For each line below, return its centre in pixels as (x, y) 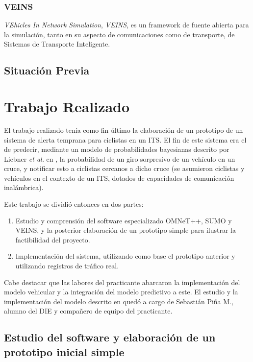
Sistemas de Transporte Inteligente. (57, 44)
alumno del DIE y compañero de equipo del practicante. (88, 311)
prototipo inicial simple (64, 351)
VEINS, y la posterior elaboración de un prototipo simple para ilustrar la (126, 230)
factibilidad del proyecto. (53, 239)
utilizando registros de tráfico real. (67, 266)
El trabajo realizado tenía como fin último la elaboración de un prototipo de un (124, 130)
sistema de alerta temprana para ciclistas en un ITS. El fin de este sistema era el (125, 139)
